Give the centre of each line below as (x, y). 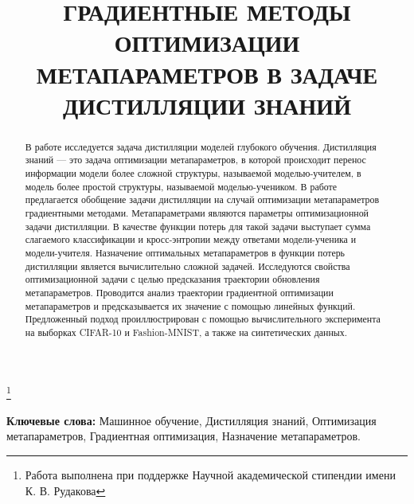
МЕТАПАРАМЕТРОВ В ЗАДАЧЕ (207, 74)
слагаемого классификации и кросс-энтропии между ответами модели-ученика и (191, 239)
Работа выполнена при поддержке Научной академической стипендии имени (210, 475)
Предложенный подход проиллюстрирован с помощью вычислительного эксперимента (203, 319)
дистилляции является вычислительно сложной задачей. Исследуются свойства (187, 266)
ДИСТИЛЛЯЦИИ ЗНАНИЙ (207, 105)
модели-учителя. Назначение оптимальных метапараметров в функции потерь (185, 252)
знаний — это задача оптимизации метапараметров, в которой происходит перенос (195, 160)
